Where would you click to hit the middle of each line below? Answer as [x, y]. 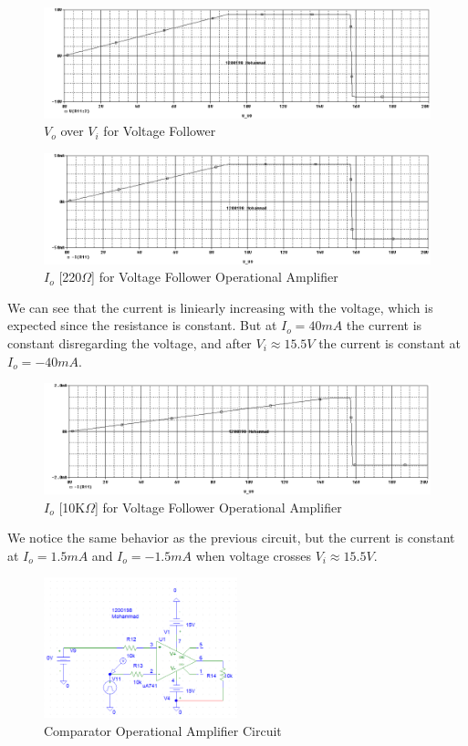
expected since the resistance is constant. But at [142, 325]
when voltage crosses [253, 555]
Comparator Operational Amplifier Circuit [163, 730]
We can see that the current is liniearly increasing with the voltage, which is [220, 307]
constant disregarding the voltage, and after [130, 343]
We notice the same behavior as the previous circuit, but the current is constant [231, 538]
